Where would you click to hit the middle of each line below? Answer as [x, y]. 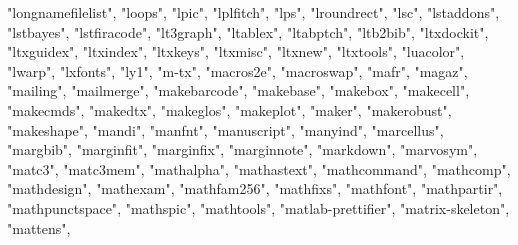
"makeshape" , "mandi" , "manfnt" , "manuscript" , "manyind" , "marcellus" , [225, 129]
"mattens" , [39, 227]
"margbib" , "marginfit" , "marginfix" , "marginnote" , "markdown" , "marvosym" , [242, 149]
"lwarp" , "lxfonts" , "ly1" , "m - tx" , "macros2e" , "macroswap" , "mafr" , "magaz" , [237, 70]
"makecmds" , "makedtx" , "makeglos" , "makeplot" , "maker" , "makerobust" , [229, 109]
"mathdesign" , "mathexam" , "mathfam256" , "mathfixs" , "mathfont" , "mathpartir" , [255, 188]
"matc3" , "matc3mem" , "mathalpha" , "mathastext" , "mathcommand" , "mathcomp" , [259, 168]
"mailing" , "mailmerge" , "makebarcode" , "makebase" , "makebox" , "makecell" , [238, 90]
